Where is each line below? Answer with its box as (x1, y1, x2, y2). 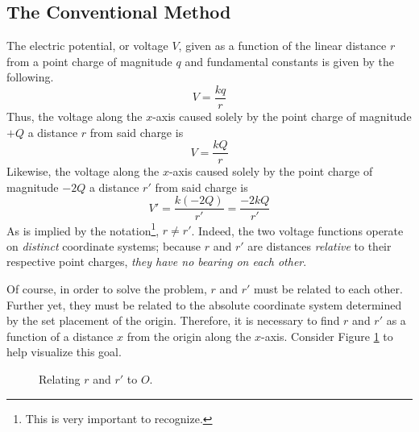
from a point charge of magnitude (6, 52, 172, 69)
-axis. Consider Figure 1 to (261, 327, 393, 344)
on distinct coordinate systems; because (6, 237, 201, 254)
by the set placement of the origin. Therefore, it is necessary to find (6, 312, 340, 329)
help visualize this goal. (6, 343, 122, 360)
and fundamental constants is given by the (185, 52, 395, 69)
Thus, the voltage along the (6, 108, 143, 125)
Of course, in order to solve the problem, (6, 280, 207, 297)
